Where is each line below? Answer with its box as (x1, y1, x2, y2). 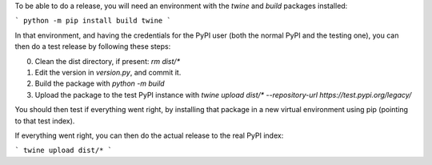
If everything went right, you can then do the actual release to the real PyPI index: (14, 131, 284, 140)
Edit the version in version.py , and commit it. (34, 67, 182, 77)
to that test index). (14, 116, 75, 126)
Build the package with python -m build (34, 78, 165, 88)
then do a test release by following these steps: (14, 42, 171, 51)
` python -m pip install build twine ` (14, 16, 171, 26)
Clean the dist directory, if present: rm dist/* (34, 56, 180, 66)
